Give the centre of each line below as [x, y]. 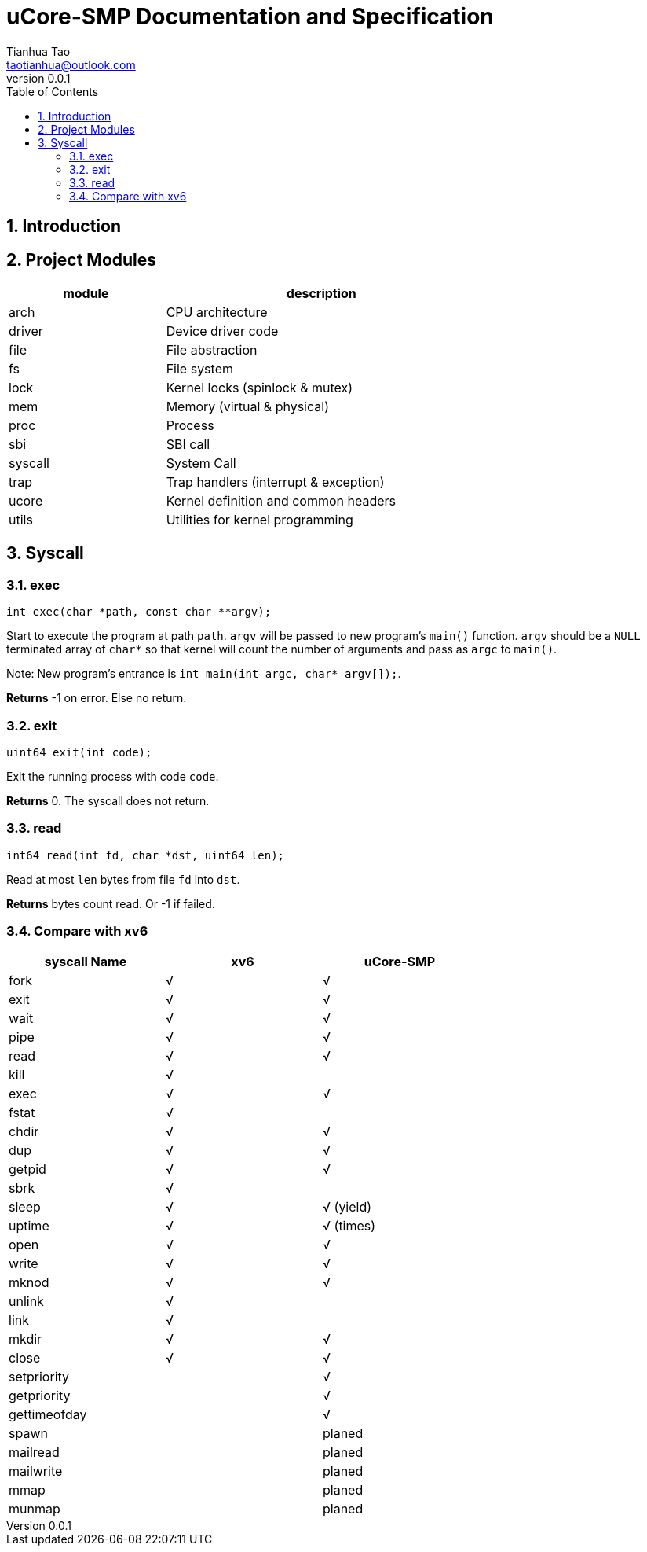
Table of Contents [53, 91]
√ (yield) [347, 1207]
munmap [35, 1509]
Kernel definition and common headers [281, 501]
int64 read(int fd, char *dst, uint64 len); [146, 855]
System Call [201, 463]
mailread [34, 1453]
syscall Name [86, 962]
